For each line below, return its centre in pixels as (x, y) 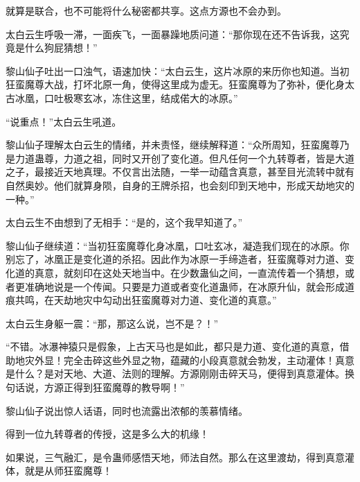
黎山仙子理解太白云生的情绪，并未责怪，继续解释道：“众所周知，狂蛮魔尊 (173, 145)
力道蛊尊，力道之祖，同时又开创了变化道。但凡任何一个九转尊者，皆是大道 (184, 158)
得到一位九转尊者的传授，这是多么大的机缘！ (107, 434)
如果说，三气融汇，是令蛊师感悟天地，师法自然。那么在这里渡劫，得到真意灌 (180, 457)
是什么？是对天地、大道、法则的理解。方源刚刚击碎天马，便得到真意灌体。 (175, 373)
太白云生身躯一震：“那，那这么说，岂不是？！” (112, 323)
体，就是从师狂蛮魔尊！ (59, 471)
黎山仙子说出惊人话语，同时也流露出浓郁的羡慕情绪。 (127, 410)
